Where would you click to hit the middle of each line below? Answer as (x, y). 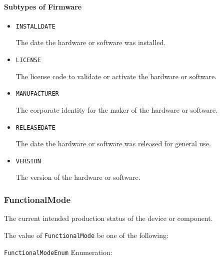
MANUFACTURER (37, 94)
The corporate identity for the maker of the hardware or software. (117, 109)
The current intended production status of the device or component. (108, 218)
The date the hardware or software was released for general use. (113, 144)
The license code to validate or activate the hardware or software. (116, 76)
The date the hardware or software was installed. (91, 42)
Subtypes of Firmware (43, 6)
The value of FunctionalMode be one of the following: (86, 235)
